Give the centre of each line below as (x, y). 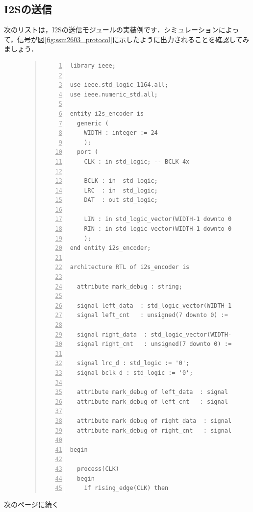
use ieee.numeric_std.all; (114, 94)
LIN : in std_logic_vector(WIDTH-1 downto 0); (161, 219)
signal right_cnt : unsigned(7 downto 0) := (154, 344)
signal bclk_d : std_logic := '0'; (135, 373)
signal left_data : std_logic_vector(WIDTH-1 (154, 305)
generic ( (93, 123)
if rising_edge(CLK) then (126, 488)
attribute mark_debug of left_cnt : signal (152, 402)
